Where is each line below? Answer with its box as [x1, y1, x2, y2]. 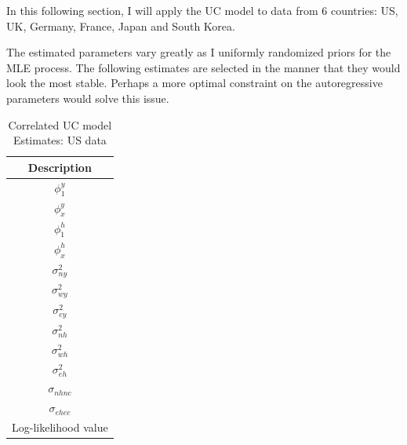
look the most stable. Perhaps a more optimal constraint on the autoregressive [6, 75, 383, 91]
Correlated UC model [8, 116, 112, 133]
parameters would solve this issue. [6, 89, 169, 106]
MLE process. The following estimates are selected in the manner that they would [6, 59, 401, 75]
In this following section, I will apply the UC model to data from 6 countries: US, [6, 2, 398, 18]
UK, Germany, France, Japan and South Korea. [6, 17, 235, 34]
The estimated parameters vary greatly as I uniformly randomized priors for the [6, 44, 391, 60]
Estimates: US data [13, 132, 107, 148]
